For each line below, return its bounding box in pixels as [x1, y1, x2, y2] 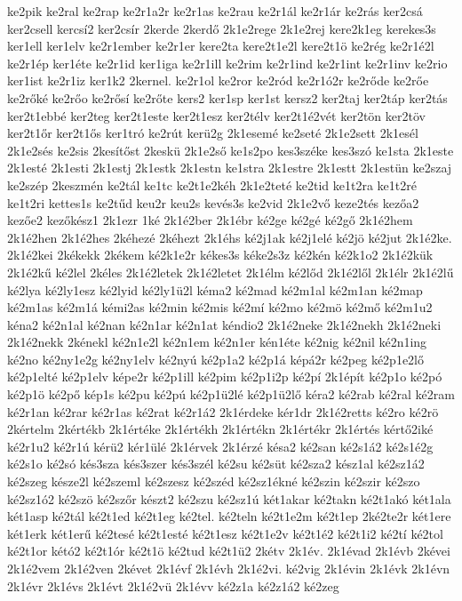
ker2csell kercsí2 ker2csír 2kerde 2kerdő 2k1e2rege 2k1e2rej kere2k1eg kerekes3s [7, 19, 436, 37]
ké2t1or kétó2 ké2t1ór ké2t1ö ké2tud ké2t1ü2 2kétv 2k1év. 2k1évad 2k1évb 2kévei [7, 541, 450, 560]
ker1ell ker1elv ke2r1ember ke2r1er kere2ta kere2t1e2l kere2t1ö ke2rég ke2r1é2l [7, 36, 434, 55]
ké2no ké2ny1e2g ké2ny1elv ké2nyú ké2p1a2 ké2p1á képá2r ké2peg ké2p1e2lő [7, 349, 424, 368]
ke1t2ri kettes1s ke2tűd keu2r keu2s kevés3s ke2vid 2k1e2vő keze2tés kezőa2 [7, 193, 419, 212]
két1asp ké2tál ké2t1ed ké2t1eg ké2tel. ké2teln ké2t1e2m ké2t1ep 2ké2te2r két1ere [7, 507, 451, 525]
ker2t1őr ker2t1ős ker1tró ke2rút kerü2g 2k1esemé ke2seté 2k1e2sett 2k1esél [7, 124, 418, 142]
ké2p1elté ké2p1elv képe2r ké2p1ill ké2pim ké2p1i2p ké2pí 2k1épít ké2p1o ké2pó [7, 367, 442, 386]
